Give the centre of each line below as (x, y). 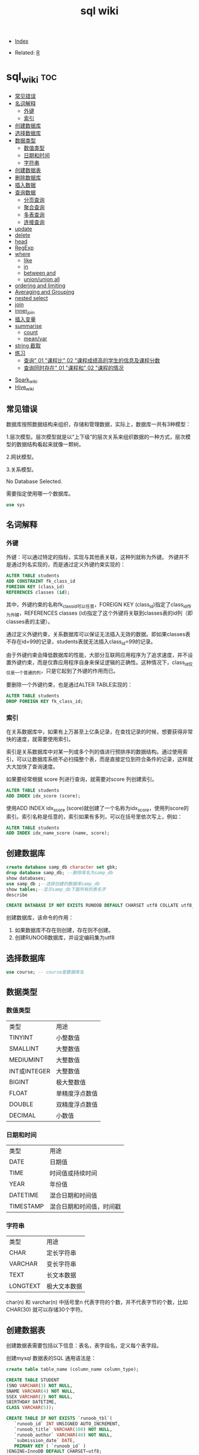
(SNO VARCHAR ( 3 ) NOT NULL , (39, 1386)
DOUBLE (21, 1104)
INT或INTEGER (30, 1071)
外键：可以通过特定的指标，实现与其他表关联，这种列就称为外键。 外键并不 (98, 557)
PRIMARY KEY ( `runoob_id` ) (50, 1446)
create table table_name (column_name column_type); (73, 1370)
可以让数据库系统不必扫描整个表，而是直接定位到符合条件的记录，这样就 (105, 759)
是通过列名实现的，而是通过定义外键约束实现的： (66, 564)
